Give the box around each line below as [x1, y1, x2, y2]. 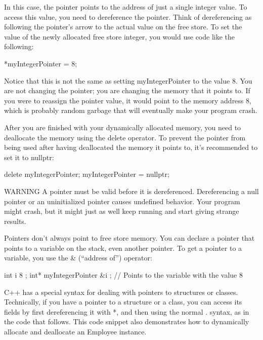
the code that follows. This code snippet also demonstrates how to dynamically [4, 316, 249, 327]
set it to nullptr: [4, 152, 54, 162]
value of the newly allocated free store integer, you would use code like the [4, 31, 235, 42]
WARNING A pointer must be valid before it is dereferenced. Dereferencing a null [4, 185, 259, 196]
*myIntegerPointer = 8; [4, 58, 77, 68]
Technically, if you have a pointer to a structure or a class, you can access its [4, 296, 242, 307]
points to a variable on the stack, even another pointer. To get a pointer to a [4, 242, 242, 253]
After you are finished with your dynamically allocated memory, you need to [4, 122, 241, 132]
